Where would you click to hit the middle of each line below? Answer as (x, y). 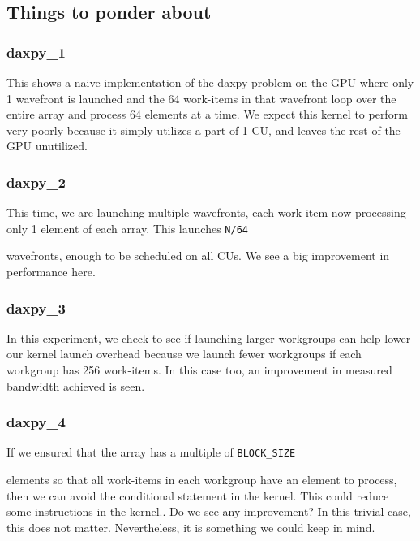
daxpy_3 (36, 307)
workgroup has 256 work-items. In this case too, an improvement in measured (199, 370)
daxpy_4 (36, 422)
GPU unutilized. (47, 146)
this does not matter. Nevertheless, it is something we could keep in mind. (191, 527)
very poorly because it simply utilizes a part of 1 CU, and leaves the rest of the (204, 130)
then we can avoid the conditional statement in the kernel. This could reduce (198, 495)
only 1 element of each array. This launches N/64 (127, 228)
